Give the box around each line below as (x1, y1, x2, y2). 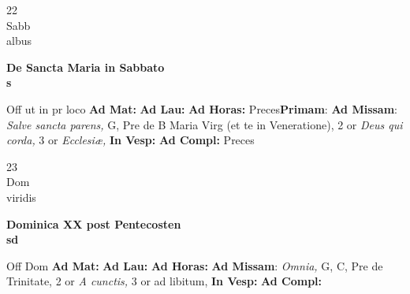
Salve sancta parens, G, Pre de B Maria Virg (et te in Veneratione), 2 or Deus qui (6, 116, 403, 132)
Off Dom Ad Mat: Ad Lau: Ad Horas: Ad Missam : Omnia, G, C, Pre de (6, 257, 383, 274)
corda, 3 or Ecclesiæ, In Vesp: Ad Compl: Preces (6, 132, 255, 148)
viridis (6, 188, 36, 205)
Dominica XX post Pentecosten (6, 215, 181, 232)
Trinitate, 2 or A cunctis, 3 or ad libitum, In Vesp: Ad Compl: (6, 273, 322, 289)
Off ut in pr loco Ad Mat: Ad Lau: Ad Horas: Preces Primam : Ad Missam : (6, 100, 398, 117)
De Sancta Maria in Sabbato (6, 58, 165, 75)
